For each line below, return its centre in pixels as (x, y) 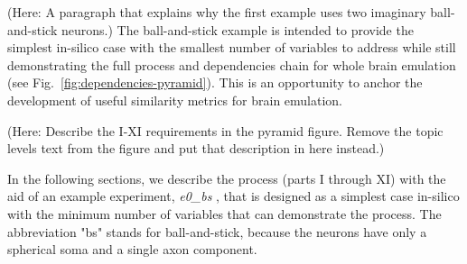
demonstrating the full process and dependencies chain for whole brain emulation (232, 64)
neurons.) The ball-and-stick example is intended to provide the (237, 29)
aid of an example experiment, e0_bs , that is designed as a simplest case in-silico (233, 196)
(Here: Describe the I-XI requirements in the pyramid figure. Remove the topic (225, 130)
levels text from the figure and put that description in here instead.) (196, 148)
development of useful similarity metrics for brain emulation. (175, 100)
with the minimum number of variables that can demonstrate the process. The (224, 213)
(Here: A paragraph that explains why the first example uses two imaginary (217, 12)
